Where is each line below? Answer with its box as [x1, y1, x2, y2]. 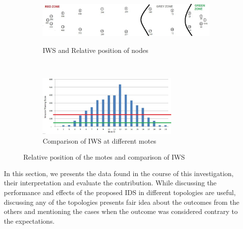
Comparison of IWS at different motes [43, 135, 156, 146]
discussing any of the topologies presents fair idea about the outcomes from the [4, 196, 240, 207]
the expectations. [4, 215, 55, 226]
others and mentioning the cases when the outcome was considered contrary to [4, 206, 238, 216]
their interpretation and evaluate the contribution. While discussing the [4, 178, 217, 188]
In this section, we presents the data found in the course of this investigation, [4, 168, 234, 178]
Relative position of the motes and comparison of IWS [23, 152, 185, 162]
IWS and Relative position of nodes [43, 45, 148, 55]
